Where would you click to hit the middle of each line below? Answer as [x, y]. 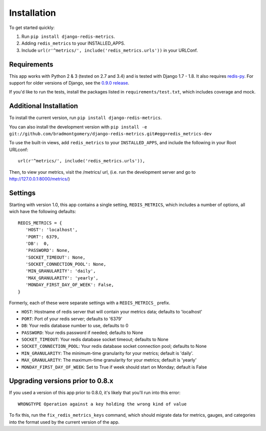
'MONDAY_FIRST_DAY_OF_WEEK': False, [70, 285]
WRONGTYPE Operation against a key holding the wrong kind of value [102, 404]
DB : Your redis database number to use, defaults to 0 [75, 326]
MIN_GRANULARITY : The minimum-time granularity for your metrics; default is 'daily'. [107, 353]
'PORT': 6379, [42, 237]
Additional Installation [44, 106]
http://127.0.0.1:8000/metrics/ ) [39, 179]
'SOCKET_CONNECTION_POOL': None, [66, 264]
